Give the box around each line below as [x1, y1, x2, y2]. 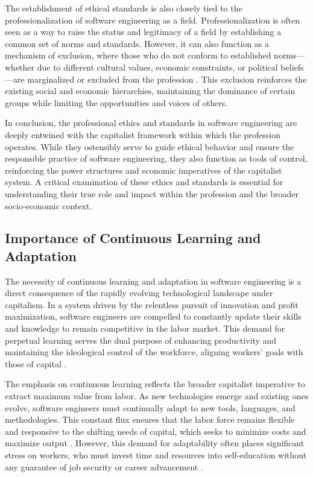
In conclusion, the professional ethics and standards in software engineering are [5, 116, 297, 129]
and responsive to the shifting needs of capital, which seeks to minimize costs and [5, 425, 306, 437]
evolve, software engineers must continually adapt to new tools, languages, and [5, 401, 296, 414]
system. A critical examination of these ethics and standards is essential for [5, 175, 283, 188]
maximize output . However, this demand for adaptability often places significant [5, 437, 305, 449]
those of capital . [5, 357, 67, 370]
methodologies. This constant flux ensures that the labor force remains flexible [5, 413, 295, 426]
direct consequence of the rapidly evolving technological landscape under [5, 286, 273, 299]
